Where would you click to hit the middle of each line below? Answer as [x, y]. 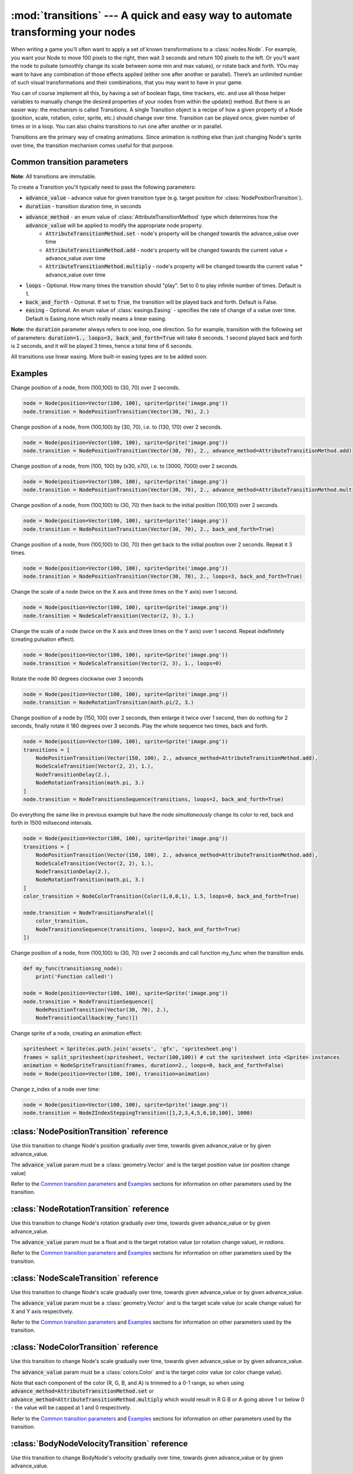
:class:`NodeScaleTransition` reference [85, 1278]
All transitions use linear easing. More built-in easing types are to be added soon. [109, 357]
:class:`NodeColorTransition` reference [84, 1347]
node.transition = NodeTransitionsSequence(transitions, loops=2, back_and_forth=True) [154, 799]
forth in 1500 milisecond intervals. [52, 823]
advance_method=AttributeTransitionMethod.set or [82, 1391]
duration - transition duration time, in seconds [83, 206]
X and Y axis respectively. [42, 1311]
